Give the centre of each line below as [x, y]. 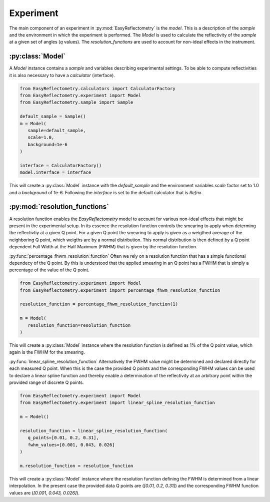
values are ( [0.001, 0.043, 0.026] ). [44, 492]
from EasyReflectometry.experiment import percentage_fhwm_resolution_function [120, 290]
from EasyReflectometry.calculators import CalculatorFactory [97, 88]
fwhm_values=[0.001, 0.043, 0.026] [71, 445]
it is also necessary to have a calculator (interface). [62, 75]
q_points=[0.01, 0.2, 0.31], [63, 438]
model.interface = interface [55, 172]
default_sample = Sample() [53, 117]
